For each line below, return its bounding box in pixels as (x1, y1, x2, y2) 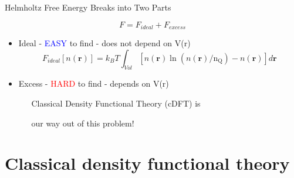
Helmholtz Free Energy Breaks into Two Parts (5, 1, 171, 13)
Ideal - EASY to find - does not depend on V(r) (18, 37, 191, 49)
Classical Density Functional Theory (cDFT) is (31, 97, 201, 109)
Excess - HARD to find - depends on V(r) (18, 77, 169, 90)
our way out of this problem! (31, 117, 134, 129)
